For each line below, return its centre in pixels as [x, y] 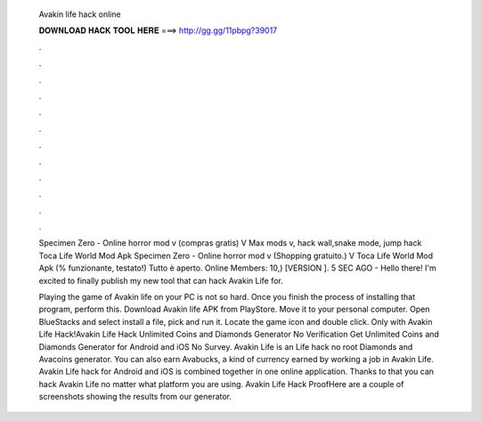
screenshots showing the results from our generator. [135, 397]
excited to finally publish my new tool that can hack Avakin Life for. [161, 280]
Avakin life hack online [80, 14]
